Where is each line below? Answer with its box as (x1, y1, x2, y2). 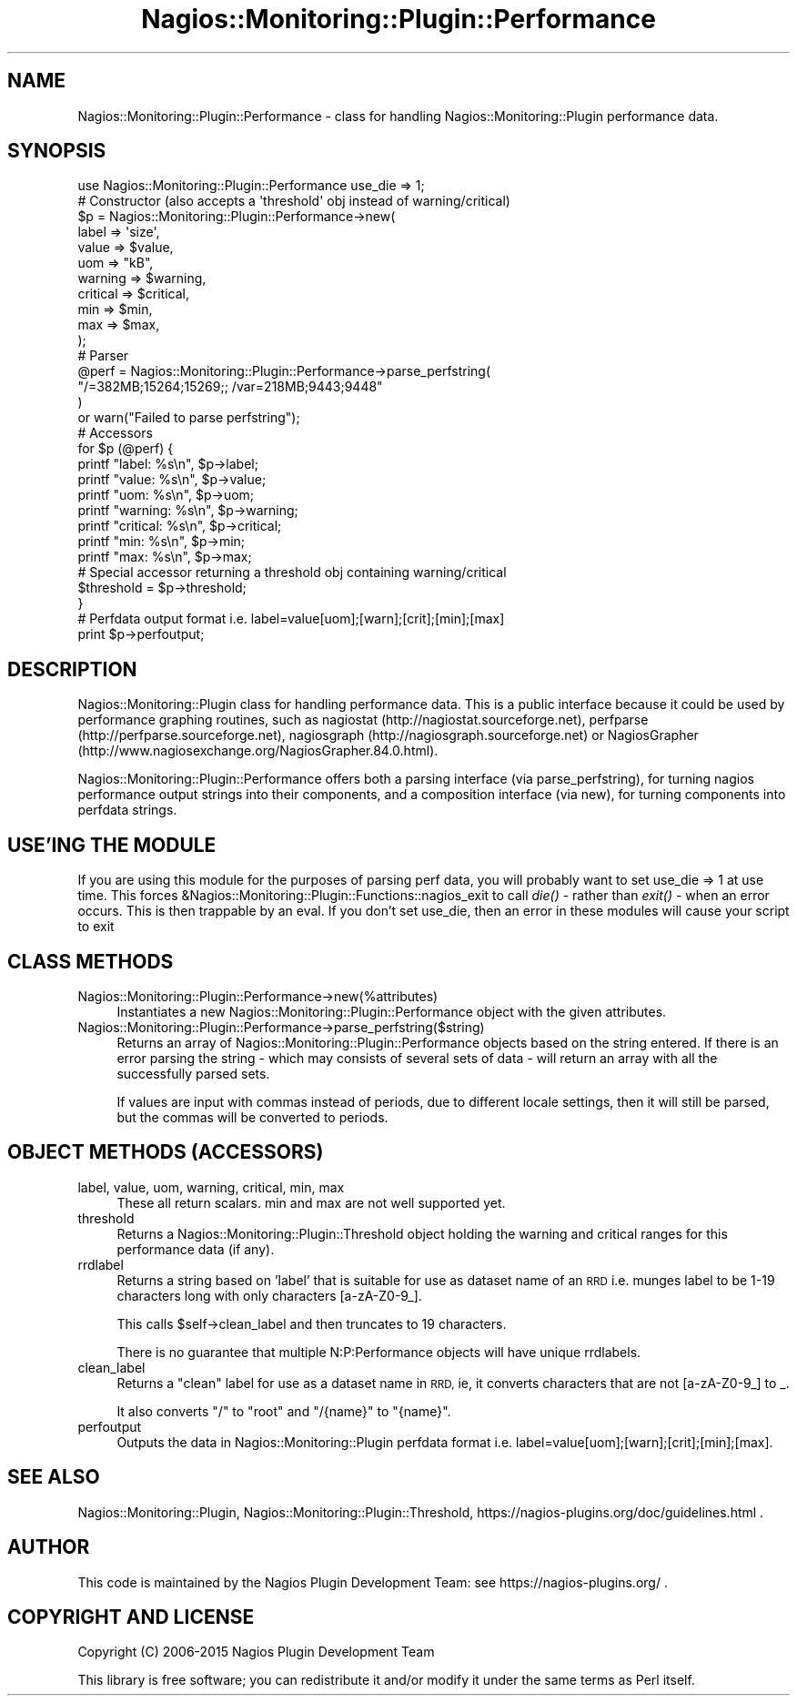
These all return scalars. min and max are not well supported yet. (116, 1194, 506, 1211)
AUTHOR (7, 1536, 90, 1559)
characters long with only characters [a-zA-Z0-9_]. (116, 1287, 422, 1303)
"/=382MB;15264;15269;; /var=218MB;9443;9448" (77, 379, 383, 395)
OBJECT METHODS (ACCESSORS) (7, 1140, 324, 1164)
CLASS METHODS (7, 949, 174, 973)
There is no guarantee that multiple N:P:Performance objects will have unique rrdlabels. (116, 1343, 641, 1360)
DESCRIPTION (7, 657, 137, 681)
